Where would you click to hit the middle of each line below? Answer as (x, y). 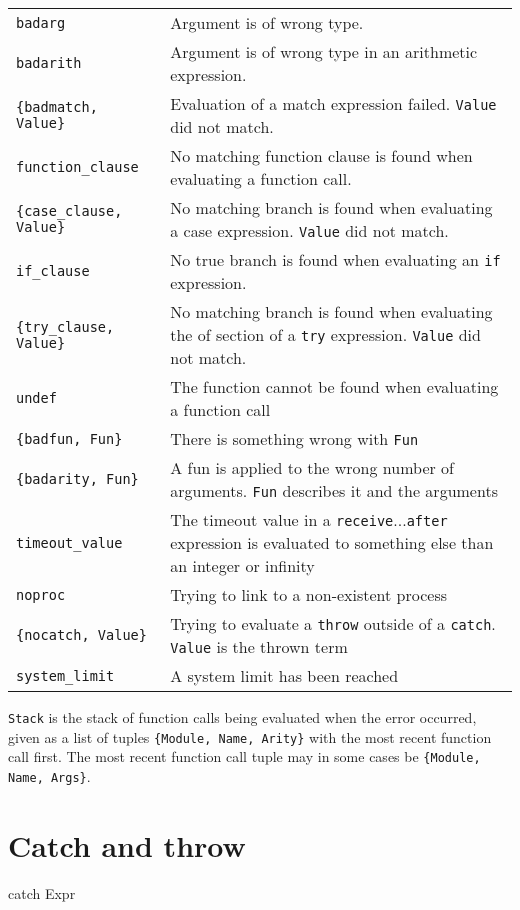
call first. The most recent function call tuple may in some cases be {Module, (244, 756)
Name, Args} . (49, 775)
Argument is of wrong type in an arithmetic (324, 51)
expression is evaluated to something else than (332, 542)
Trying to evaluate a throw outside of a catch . (333, 623)
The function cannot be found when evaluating (334, 386)
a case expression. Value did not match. (309, 230)
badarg (41, 22)
